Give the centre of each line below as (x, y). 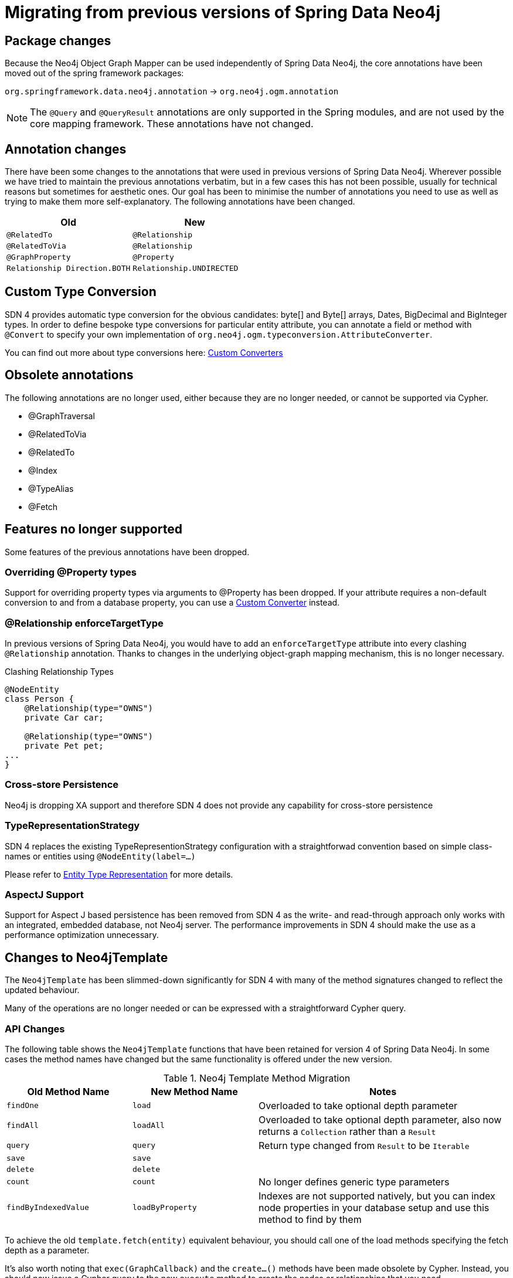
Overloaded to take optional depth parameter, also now (380, 1119)
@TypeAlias (51, 488)
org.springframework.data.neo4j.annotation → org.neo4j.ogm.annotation (172, 91)
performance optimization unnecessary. (82, 935)
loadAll (149, 1126)
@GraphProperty (39, 257)
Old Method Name (68, 1091)
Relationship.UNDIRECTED (186, 268)
